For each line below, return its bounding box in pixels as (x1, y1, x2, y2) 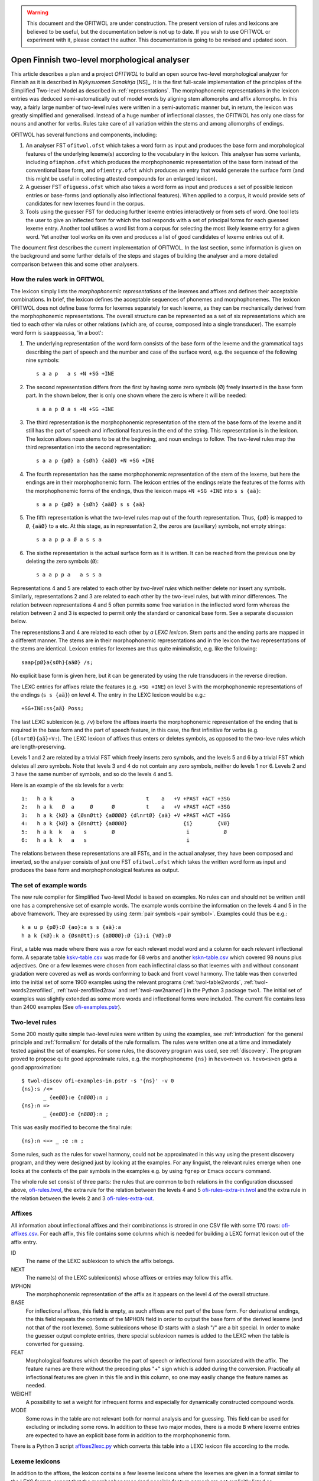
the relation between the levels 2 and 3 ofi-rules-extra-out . (11, 1194, 155, 1202)
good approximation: (11, 1063, 61, 1070)
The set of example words (11, 881, 87, 889)
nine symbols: (25, 356, 60, 364)
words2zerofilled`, (11, 987, 56, 994)
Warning (27, 9, 48, 16)
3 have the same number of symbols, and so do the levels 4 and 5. (11, 771, 173, 778)
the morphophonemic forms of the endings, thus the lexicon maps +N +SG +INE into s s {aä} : (25, 487, 261, 494)
